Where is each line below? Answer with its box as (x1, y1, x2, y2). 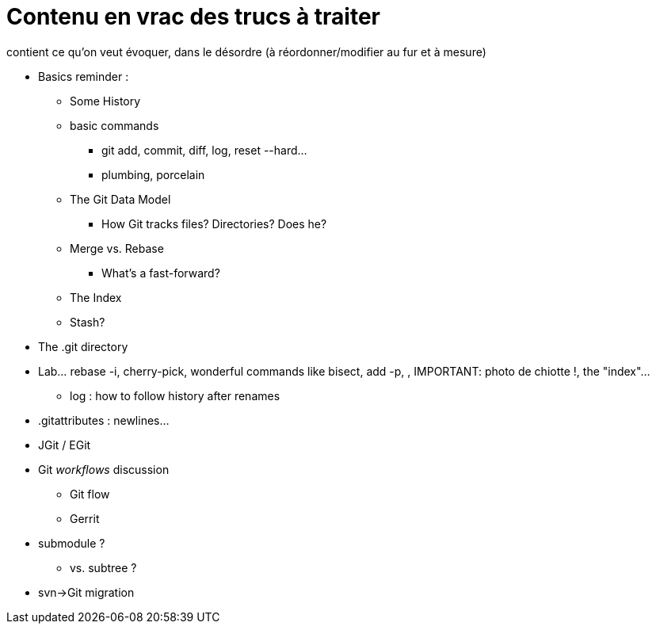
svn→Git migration (38, 585, 135, 599)
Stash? (70, 315, 105, 329)
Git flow (70, 487, 110, 501)
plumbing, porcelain (101, 167, 205, 181)
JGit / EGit (38, 437, 91, 452)
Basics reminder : (38, 69, 129, 83)
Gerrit (70, 511, 100, 525)
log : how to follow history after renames (70, 388, 280, 403)
